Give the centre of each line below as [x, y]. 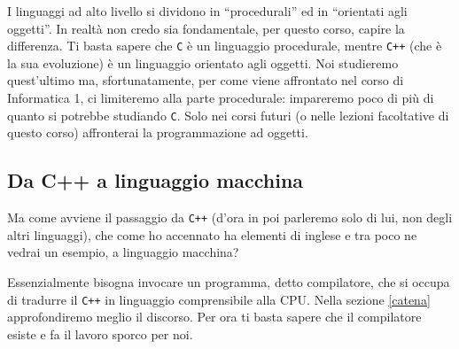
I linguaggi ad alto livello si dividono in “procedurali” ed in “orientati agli [207, 11]
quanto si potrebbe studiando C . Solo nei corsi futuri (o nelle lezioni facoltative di [228, 115]
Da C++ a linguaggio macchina [156, 180]
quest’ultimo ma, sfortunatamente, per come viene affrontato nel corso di [206, 80]
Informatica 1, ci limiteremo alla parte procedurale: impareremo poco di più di [221, 98]
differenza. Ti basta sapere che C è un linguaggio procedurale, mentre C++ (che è [225, 46]
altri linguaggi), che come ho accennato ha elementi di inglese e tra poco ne [212, 234]
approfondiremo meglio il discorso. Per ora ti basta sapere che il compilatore [214, 317]
